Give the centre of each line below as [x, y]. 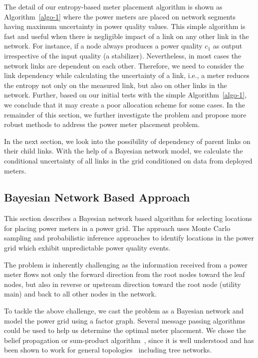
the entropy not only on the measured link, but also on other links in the [116, 85]
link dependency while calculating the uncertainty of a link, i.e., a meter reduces [127, 75]
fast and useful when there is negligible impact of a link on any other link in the [127, 36]
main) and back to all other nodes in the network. [80, 294]
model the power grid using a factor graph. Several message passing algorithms [125, 320]
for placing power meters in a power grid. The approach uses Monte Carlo [117, 228]
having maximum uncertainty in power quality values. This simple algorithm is [125, 26]
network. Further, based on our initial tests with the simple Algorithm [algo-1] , [126, 95]
